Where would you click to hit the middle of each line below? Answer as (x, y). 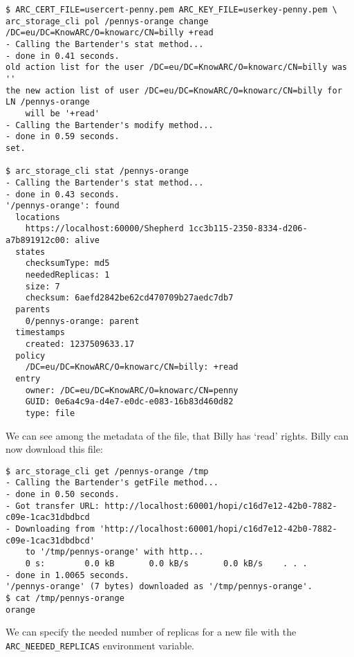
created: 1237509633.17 (80, 344)
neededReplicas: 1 (67, 275)
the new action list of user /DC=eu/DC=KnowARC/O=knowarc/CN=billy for (174, 90)
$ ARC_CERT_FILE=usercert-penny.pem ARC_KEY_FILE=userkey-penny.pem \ (171, 10)
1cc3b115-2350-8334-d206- (248, 229)
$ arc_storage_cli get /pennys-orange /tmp (107, 471)
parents (33, 310)
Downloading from (55, 529)
